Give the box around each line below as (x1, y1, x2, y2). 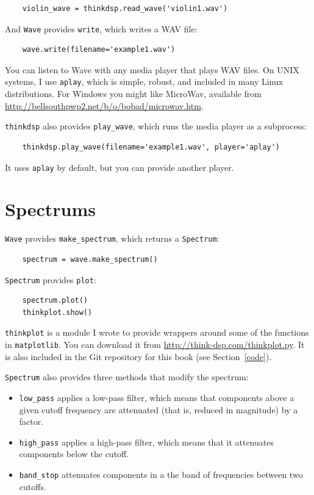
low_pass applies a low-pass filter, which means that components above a (19, 391, 294, 403)
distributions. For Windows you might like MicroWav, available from (5, 87, 262, 100)
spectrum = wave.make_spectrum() (22, 255, 158, 264)
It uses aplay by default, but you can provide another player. (5, 161, 234, 173)
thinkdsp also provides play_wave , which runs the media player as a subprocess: (5, 120, 307, 132)
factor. (19, 415, 44, 428)
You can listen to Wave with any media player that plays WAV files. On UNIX (5, 63, 299, 76)
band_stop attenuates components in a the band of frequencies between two (19, 468, 303, 481)
